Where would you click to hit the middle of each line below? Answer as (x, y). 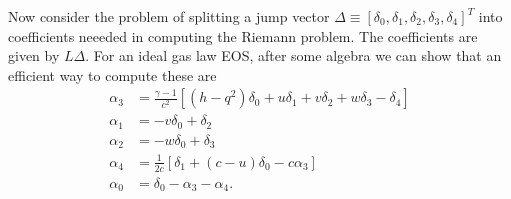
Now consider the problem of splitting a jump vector (169, 16)
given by (34, 55)
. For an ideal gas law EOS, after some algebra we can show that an (293, 55)
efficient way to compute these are (112, 74)
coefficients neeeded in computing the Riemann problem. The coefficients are (243, 35)
